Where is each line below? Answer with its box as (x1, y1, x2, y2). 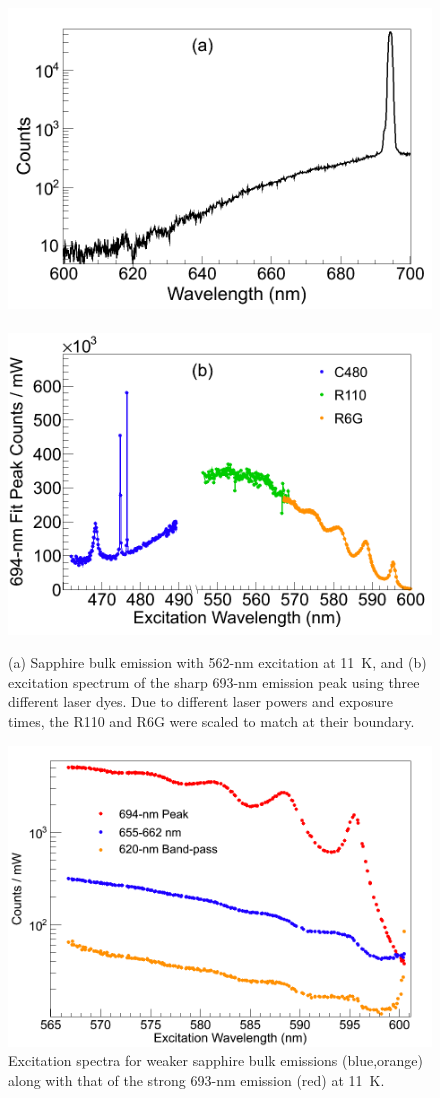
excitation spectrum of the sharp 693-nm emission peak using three (8, 671, 420, 692)
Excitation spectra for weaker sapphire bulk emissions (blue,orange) (8, 1050, 423, 1071)
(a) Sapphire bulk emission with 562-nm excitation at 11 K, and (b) (8, 652, 427, 673)
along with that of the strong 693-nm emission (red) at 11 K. (8, 1069, 385, 1090)
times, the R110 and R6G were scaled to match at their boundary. (8, 710, 415, 731)
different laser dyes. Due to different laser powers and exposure (8, 691, 393, 712)
